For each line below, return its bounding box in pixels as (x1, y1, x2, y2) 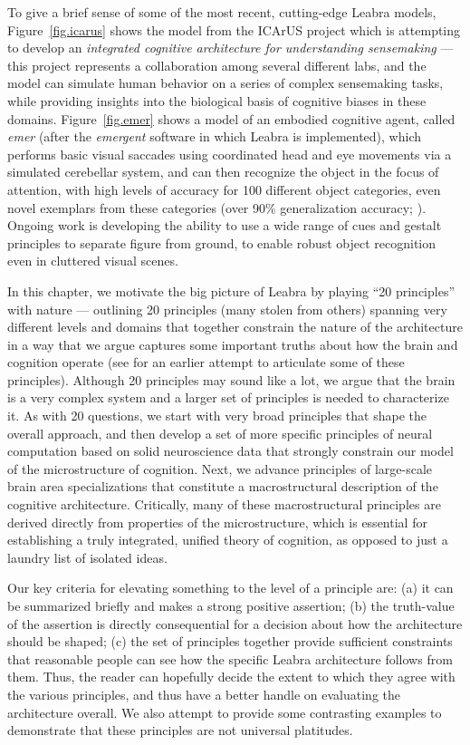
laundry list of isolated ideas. (7, 547, 168, 566)
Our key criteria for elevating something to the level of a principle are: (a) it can (7, 578, 454, 597)
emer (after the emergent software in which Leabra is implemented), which (7, 127, 421, 146)
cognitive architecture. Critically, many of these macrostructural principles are (7, 495, 441, 514)
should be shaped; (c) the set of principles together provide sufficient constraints (7, 632, 453, 651)
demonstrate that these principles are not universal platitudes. (7, 721, 353, 740)
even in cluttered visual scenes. (7, 251, 178, 270)
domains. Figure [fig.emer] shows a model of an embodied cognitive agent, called (7, 109, 456, 128)
